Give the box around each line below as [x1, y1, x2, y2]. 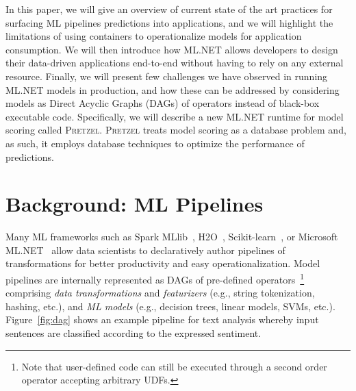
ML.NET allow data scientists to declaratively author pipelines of [5, 242, 285, 257]
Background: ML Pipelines [5, 190, 264, 218]
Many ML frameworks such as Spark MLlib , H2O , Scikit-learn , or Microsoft [5, 229, 338, 244]
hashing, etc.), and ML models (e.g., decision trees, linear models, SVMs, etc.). [5, 299, 335, 313]
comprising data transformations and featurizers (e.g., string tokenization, [5, 286, 315, 300]
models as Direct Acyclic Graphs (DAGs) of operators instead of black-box [5, 96, 320, 110]
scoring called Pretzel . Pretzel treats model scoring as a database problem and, [5, 123, 346, 137]
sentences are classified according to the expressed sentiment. [5, 326, 262, 340]
